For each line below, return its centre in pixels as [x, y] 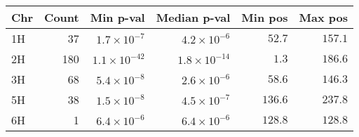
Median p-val [193, 17]
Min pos [265, 17]
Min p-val [117, 17]
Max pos [323, 17]
